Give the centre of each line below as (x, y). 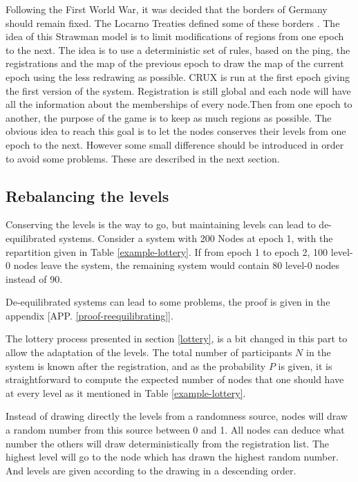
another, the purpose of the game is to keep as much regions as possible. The (169, 117)
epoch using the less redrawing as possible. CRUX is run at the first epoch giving (178, 76)
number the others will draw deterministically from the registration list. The (168, 443)
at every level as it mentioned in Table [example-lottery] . (126, 392)
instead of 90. (34, 278)
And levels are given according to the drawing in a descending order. (151, 470)
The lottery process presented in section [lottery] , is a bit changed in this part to (177, 339)
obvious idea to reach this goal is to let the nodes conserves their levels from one (176, 131)
